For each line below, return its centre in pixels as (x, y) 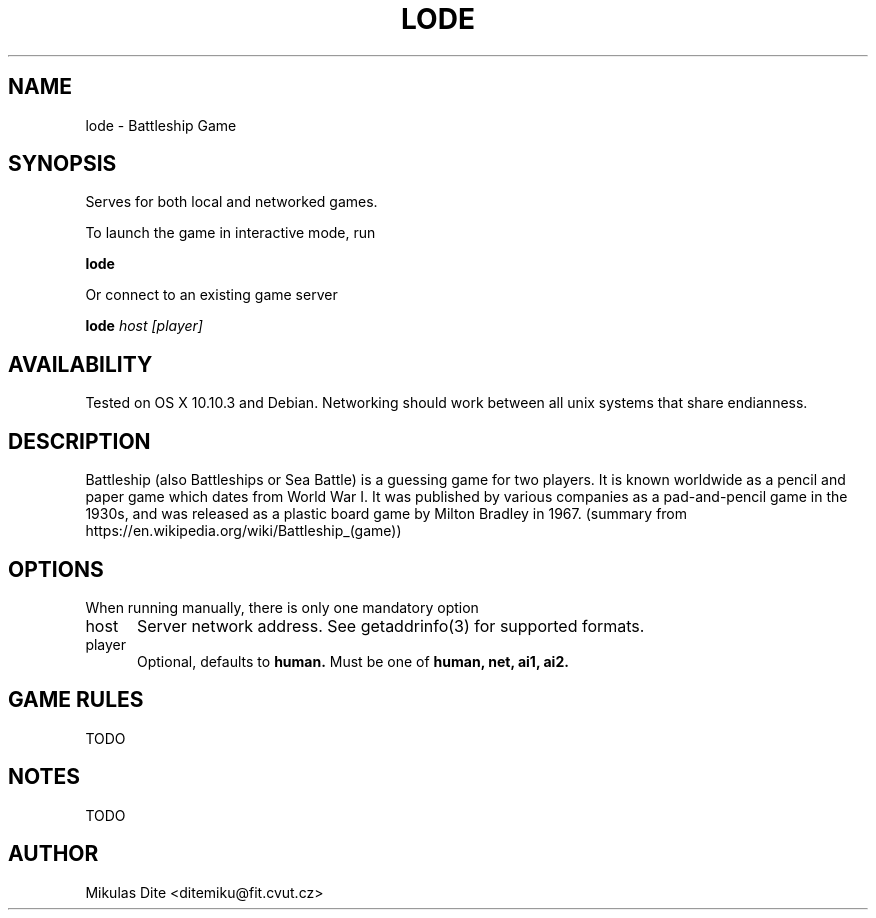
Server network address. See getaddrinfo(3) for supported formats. (390, 625)
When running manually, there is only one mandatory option (282, 607)
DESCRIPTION (79, 441)
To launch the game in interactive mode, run (230, 233)
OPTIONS (56, 569)
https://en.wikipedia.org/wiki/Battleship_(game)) (243, 531)
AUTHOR (53, 854)
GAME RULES (76, 700)
